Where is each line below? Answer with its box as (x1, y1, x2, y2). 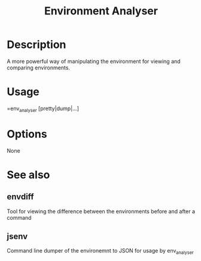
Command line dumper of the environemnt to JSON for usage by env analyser (7, 247, 194, 256)
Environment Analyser (44, 4, 158, 18)
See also (7, 168, 50, 181)
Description (7, 38, 66, 51)
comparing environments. (7, 64, 71, 71)
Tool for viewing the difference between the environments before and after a (7, 208, 196, 215)
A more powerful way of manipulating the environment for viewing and (7, 57, 181, 65)
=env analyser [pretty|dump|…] (7, 105, 80, 113)
